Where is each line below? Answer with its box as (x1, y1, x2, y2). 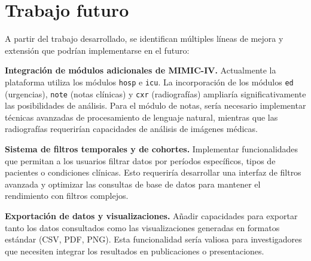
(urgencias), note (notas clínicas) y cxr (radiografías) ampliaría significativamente (5, 87, 306, 100)
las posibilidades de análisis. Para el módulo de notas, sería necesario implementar (5, 99, 306, 112)
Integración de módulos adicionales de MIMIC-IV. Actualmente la (5, 64, 276, 76)
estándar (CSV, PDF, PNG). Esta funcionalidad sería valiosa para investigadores (5, 233, 302, 245)
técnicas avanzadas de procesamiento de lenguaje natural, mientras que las (5, 110, 278, 123)
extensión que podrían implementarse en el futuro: (5, 44, 190, 56)
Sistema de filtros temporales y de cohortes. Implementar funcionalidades (5, 143, 298, 155)
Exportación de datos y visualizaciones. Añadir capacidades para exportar (5, 209, 298, 222)
